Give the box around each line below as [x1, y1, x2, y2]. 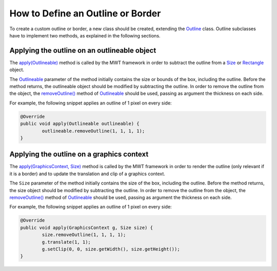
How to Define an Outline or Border [9, 8, 161, 19]
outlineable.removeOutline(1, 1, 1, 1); [42, 128, 145, 134]
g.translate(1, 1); [42, 239, 91, 245]
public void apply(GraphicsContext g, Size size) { [20, 224, 153, 231]
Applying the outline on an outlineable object [9, 46, 156, 55]
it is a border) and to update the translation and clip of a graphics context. [9, 171, 165, 177]
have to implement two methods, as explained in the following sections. [9, 32, 161, 38]
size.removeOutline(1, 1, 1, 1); [42, 232, 126, 238]
